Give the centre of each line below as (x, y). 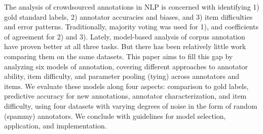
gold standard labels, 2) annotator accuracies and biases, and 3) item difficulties (128, 16)
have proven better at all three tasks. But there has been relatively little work (125, 46)
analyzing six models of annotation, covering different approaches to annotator (126, 66)
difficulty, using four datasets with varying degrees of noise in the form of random (131, 105)
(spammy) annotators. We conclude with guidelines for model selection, (115, 116)
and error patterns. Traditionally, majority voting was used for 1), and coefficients (131, 27)
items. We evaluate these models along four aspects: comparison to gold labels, (126, 86)
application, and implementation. (55, 126)
